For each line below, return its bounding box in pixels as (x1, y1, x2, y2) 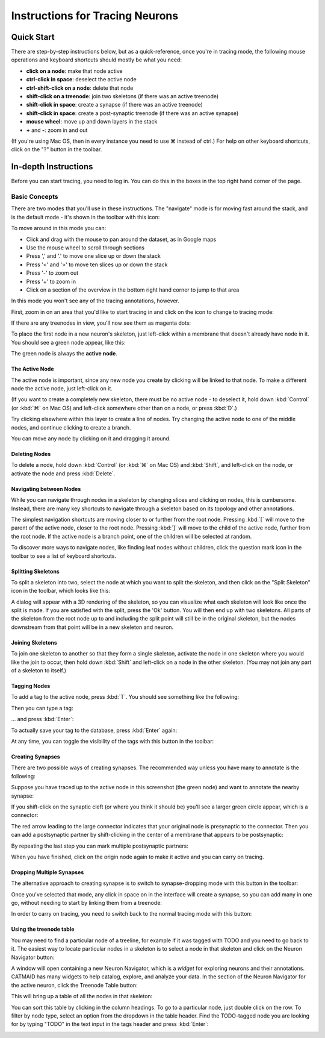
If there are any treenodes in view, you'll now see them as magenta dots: (11, 319, 191, 327)
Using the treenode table (11, 925, 75, 933)
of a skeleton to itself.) (11, 667, 66, 674)
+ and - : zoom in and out (26, 127, 88, 134)
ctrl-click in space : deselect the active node (26, 76, 137, 83)
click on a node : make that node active (26, 67, 123, 75)
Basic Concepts (11, 193, 58, 201)
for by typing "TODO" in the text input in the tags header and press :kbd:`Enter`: (11, 1021, 209, 1028)
